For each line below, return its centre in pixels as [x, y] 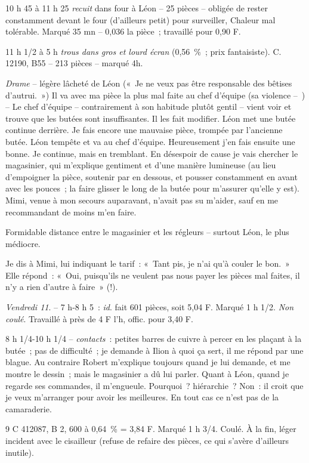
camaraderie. [29, 408]
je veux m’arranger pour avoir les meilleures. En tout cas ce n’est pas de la [142, 397]
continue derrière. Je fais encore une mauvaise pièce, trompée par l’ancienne [144, 130]
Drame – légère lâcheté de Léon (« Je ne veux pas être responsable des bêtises [149, 83]
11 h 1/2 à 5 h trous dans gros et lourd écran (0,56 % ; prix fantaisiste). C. [143, 51]
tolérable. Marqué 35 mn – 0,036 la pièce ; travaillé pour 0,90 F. [123, 31]
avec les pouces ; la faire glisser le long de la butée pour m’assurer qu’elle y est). [153, 188]
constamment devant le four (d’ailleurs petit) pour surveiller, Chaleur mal [140, 19]
